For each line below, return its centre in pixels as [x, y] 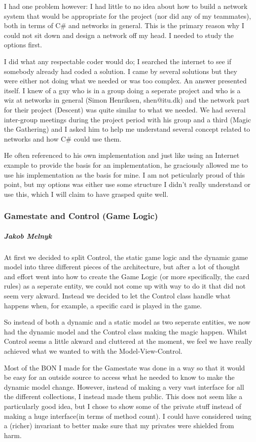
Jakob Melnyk [28, 236]
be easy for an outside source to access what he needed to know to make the [119, 377]
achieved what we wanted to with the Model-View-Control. [93, 351]
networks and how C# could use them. [63, 138]
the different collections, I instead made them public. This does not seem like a [123, 396]
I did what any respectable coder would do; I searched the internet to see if [118, 61]
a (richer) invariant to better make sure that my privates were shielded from [119, 425]
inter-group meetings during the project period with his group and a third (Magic [128, 119]
